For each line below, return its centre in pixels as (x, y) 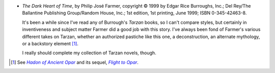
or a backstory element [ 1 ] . (50, 44)
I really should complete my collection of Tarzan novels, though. (89, 53)
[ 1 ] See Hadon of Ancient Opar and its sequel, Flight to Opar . (75, 62)
